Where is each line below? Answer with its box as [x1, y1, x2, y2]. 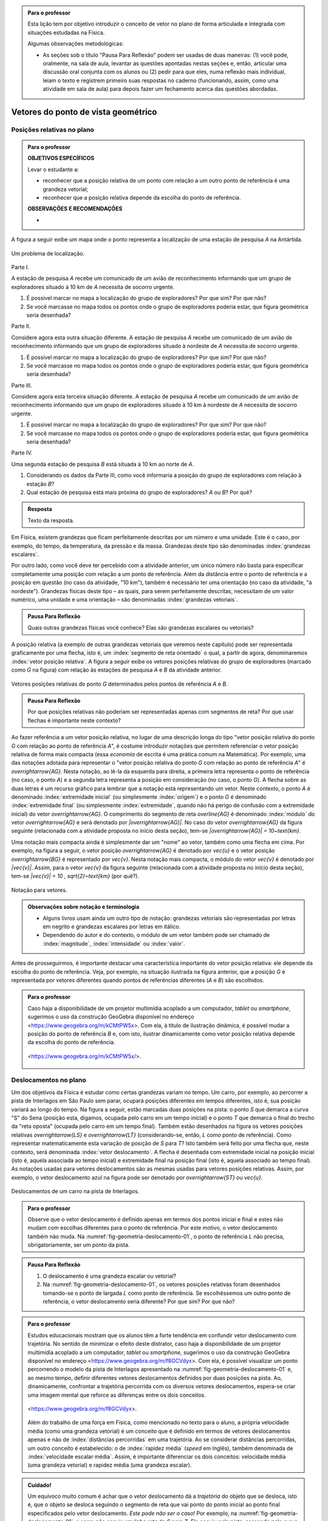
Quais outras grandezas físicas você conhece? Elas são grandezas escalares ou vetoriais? [27, 624, 254, 631]
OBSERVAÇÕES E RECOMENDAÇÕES [27, 205, 123, 212]
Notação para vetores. [11, 886, 67, 894]
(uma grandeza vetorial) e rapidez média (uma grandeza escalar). [27, 1461, 192, 1469]
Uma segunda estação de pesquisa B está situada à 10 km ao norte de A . [11, 460, 194, 468]
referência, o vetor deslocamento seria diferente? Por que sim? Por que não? [43, 1298, 235, 1305]
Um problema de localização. [11, 249, 85, 257]
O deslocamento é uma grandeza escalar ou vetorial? [43, 1272, 176, 1279]
